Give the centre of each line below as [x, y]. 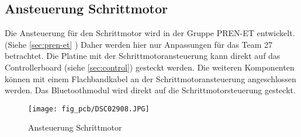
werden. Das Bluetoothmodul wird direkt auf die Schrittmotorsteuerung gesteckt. [150, 90]
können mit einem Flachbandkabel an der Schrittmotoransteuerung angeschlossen [150, 78]
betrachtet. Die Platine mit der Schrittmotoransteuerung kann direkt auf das [143, 56]
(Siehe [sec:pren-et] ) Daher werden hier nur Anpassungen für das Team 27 [139, 44]
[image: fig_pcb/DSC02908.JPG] [89, 109]
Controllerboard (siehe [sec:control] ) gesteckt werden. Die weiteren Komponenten [150, 67]
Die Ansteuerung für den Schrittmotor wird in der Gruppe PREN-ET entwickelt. [150, 33]
